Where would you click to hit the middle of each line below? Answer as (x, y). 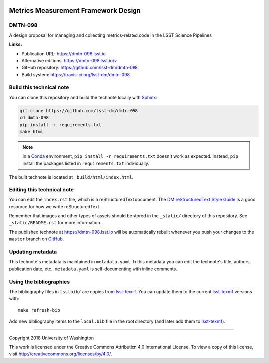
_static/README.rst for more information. (55, 223)
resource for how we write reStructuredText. (55, 206)
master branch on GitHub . (37, 239)
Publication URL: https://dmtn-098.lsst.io (64, 54)
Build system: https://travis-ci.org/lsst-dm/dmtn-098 (75, 74)
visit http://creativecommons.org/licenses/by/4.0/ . (61, 354)
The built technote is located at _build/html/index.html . (71, 177)
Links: (16, 44)
